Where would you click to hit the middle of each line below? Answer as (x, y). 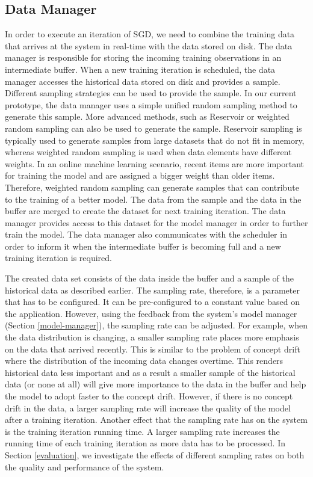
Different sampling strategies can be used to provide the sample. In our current (151, 93)
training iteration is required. (58, 258)
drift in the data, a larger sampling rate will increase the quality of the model (148, 408)
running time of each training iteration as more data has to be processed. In (145, 443)
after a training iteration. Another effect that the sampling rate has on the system (156, 420)
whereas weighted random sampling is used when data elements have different (148, 152)
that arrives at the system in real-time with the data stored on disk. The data (149, 45)
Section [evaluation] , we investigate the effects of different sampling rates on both (155, 454)
